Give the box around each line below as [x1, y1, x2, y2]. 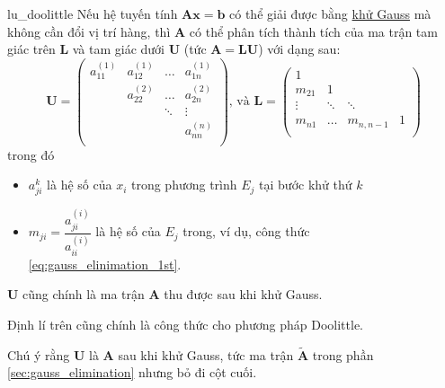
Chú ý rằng [7, 345, 70, 364]
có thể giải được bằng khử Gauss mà [229, 4, 432, 22]
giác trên [7, 40, 56, 58]
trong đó [7, 145, 55, 163]
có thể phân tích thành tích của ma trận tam [189, 22, 438, 40]
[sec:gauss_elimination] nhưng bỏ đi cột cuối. [7, 363, 257, 382]
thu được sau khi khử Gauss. [164, 285, 323, 304]
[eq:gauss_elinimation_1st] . [28, 254, 182, 273]
